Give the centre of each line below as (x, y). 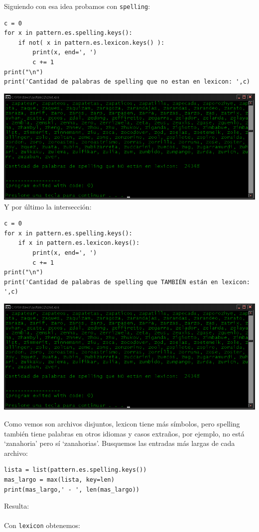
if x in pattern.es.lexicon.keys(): (79, 243)
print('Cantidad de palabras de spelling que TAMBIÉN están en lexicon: (127, 282)
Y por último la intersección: (48, 206)
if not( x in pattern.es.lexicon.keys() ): (91, 43)
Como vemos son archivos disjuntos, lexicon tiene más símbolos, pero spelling (122, 423)
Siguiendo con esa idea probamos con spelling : (77, 6)
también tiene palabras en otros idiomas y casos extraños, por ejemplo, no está (124, 433)
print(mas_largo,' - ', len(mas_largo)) (72, 489)
